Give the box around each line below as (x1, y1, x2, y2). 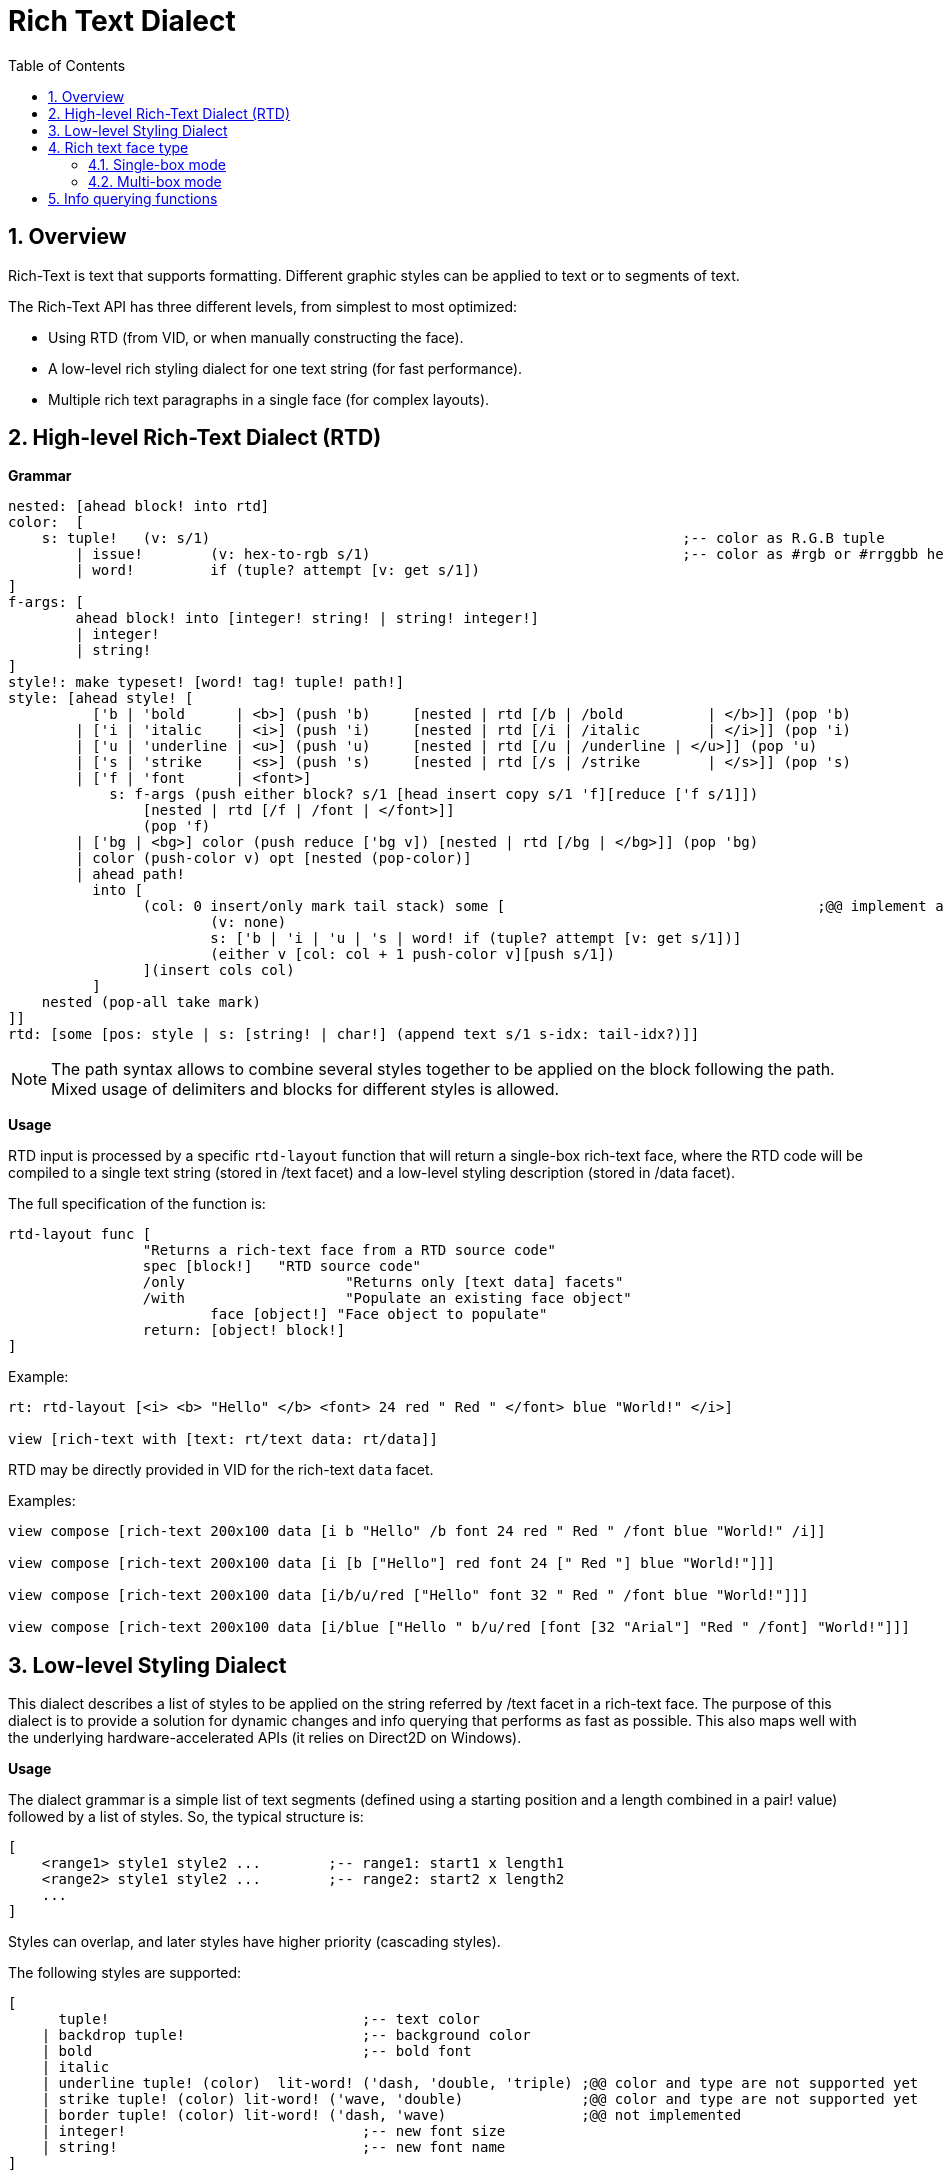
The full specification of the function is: (8, 1195, 266, 1213)
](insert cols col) (142, 962, 295, 979)
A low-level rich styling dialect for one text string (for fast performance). (48, 359, 523, 377)
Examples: (8, 1492, 76, 1510)
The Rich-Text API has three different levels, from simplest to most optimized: (8, 297, 518, 315)
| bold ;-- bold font (41, 2043, 472, 2060)
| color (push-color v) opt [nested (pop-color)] (75, 850, 472, 867)
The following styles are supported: (8, 1964, 242, 1982)
